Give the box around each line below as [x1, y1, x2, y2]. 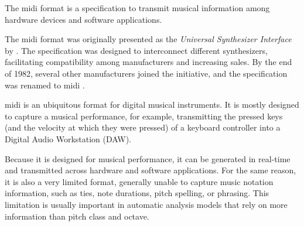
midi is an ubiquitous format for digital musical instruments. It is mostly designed [5, 98, 299, 111]
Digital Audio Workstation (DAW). [5, 132, 131, 145]
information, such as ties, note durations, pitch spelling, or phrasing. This [5, 187, 269, 199]
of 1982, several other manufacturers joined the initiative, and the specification [5, 67, 288, 79]
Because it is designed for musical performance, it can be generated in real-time [5, 152, 291, 165]
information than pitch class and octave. [5, 210, 149, 222]
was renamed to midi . [5, 78, 85, 91]
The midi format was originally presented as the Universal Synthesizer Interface [5, 33, 292, 45]
